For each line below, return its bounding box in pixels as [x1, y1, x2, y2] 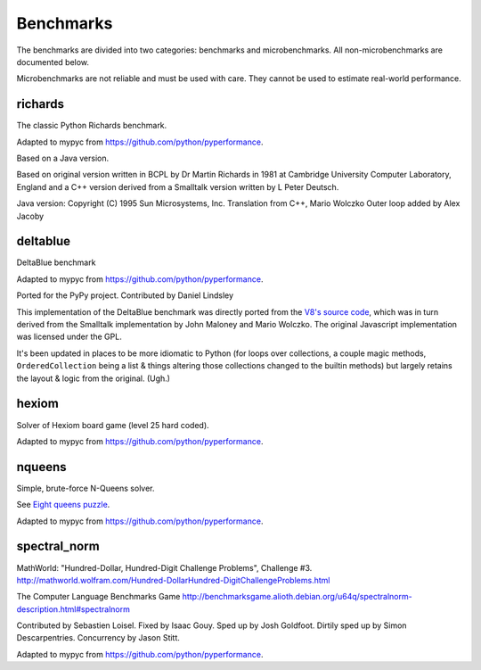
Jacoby [16, 211, 45, 221]
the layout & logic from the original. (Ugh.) [16, 373, 171, 384]
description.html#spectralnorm [16, 603, 131, 615]
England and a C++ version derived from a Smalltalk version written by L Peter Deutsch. [16, 181, 339, 192]
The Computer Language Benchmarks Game [16, 591, 181, 602]
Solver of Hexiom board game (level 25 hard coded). [16, 419, 209, 430]
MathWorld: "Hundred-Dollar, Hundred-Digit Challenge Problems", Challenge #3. [16, 562, 313, 573]
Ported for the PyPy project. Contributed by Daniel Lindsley [16, 290, 234, 301]
